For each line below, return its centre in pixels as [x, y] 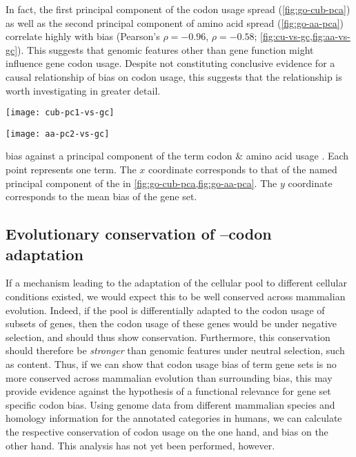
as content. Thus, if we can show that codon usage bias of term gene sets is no [171, 364]
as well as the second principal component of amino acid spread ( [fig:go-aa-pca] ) [175, 22]
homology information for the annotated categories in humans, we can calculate [174, 418]
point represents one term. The [71, 169]
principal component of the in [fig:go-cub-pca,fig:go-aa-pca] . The [141, 183]
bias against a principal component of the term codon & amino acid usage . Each [177, 156]
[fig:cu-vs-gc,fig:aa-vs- [305, 36]
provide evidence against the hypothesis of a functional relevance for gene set [168, 391]
